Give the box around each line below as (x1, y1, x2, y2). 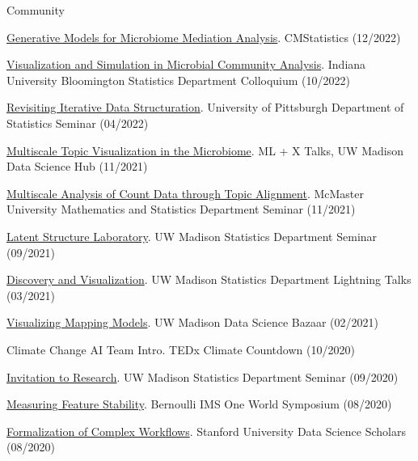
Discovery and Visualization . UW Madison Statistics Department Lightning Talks (6, 271, 412, 288)
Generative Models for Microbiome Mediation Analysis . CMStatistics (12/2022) (6, 28, 401, 45)
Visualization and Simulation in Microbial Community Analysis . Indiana (6, 56, 366, 73)
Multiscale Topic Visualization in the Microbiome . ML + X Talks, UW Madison (6, 142, 403, 159)
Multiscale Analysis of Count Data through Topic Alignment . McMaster (6, 184, 365, 201)
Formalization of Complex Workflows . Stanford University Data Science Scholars (6, 422, 406, 439)
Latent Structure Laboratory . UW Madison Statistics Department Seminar (6, 227, 378, 244)
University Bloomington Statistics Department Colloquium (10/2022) (6, 71, 350, 88)
